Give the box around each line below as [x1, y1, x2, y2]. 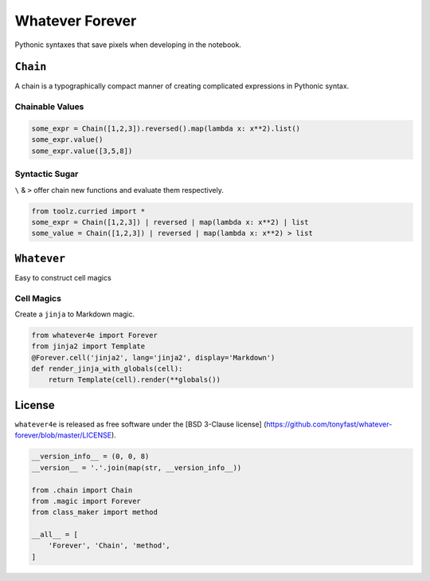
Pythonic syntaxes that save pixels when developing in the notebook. [14, 40, 242, 49]
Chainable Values [14, 101, 84, 112]
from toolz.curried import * [31, 206, 146, 215]
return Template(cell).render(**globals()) [48, 375, 221, 384]
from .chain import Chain [31, 485, 133, 494]
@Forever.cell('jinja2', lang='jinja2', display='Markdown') [31, 353, 276, 362]
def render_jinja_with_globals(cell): [31, 364, 183, 374]
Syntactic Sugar [14, 168, 79, 179]
